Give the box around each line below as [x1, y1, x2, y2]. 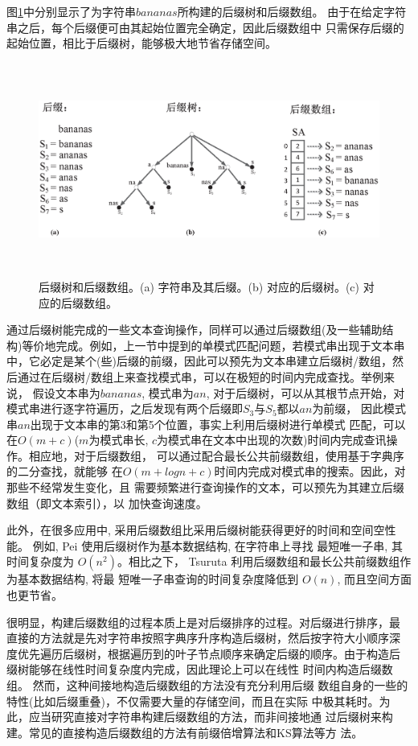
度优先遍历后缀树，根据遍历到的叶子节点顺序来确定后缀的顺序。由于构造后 [6, 645, 400, 662]
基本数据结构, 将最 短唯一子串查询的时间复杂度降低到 [17, 571, 299, 587]
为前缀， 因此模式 [312, 400, 407, 417]
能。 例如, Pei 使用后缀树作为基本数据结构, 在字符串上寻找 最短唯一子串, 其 [6, 537, 403, 554]
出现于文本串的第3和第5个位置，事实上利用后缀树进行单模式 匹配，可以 [30, 415, 406, 432]
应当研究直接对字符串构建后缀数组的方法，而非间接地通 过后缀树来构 [28, 708, 393, 725]
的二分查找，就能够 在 [6, 463, 123, 480]
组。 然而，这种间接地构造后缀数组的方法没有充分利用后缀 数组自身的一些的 [6, 677, 408, 693]
